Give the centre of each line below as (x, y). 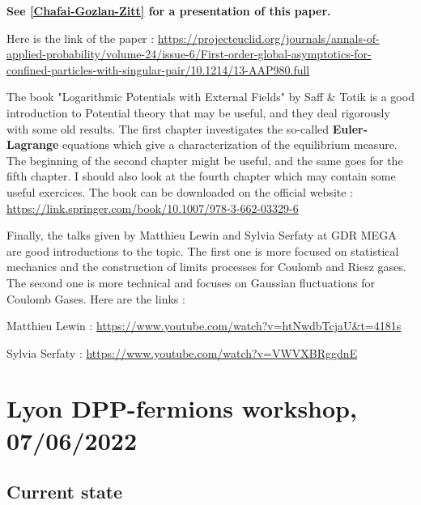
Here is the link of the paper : (81, 38)
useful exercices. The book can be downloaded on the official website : (180, 191)
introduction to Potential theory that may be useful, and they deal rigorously (198, 112)
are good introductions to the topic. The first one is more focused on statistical (203, 250)
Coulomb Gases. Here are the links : (96, 298)
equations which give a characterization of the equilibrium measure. (230, 144)
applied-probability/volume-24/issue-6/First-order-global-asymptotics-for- (189, 54)
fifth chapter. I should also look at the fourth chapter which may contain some (201, 176)
